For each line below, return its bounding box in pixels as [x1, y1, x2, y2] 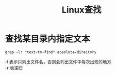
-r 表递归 [5, 65, 23, 71]
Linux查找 [61, 4, 102, 15]
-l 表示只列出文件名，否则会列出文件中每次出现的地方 [5, 59, 112, 64]
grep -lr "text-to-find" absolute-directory [5, 49, 97, 55]
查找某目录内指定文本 [5, 33, 91, 45]
